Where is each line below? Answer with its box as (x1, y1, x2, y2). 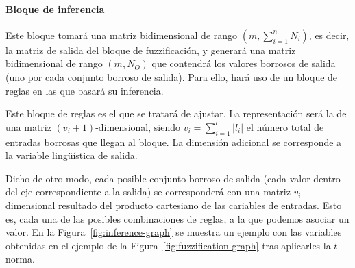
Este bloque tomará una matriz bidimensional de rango (5, 27, 238, 42)
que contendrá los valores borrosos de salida (151, 56, 336, 71)
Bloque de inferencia (5, 1, 105, 16)
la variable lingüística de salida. (5, 148, 138, 162)
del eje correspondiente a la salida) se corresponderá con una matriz (5, 184, 291, 199)
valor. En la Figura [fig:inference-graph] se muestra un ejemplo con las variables (5, 225, 342, 239)
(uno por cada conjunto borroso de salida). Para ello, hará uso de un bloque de (5, 69, 338, 84)
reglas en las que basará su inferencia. (5, 83, 164, 97)
